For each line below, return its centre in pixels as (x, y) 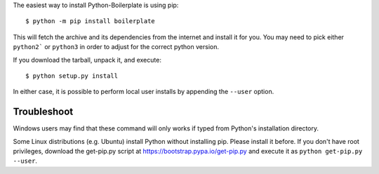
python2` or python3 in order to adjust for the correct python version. (116, 47)
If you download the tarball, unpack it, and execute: (87, 60)
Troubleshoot (43, 112)
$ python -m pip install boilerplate (91, 21)
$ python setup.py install (72, 76)
